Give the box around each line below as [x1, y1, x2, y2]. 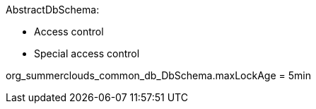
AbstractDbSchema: [6, 4, 100, 16]
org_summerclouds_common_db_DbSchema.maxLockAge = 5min [6, 69, 311, 81]
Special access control [34, 47, 140, 59]
